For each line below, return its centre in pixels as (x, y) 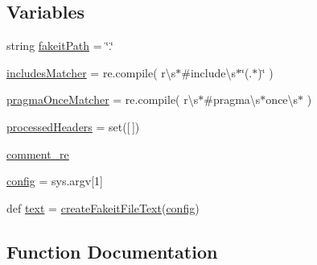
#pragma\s (232, 99)
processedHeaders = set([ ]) (73, 126)
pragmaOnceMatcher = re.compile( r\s (103, 99)
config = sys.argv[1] (55, 181)
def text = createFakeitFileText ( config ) (103, 207)
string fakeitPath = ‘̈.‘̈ (60, 46)
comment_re (38, 153)
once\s (282, 99)
